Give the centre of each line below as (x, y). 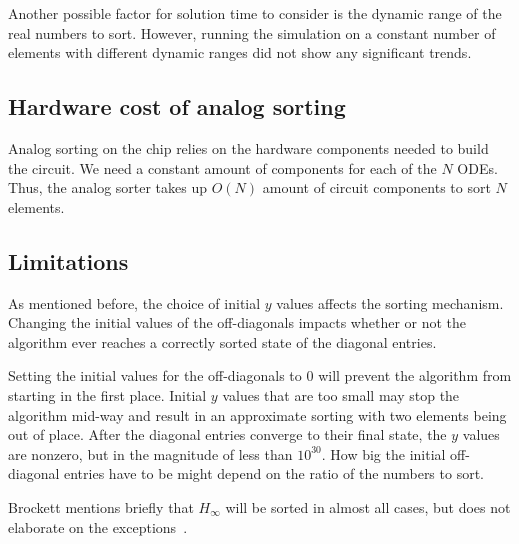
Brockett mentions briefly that (101, 506)
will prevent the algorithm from (415, 375)
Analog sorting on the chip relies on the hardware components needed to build (248, 147)
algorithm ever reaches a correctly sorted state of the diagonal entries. (222, 341)
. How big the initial (383, 453)
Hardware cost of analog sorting (177, 106)
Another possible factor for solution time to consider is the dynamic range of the (255, 13)
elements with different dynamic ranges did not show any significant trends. (240, 52)
